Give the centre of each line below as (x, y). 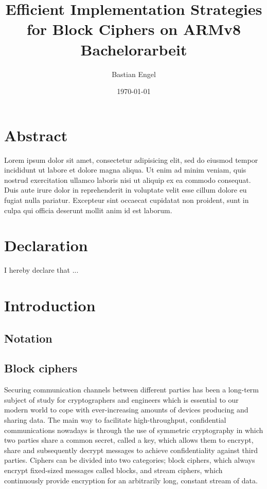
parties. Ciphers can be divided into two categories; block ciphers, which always (130, 460)
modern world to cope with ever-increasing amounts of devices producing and (126, 410)
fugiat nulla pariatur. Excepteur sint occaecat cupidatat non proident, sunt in (127, 200)
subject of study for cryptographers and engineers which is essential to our (121, 399)
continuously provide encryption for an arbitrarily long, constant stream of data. (131, 480)
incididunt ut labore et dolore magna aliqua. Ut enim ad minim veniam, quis (125, 170)
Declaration (46, 245)
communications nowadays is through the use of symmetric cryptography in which (134, 430)
